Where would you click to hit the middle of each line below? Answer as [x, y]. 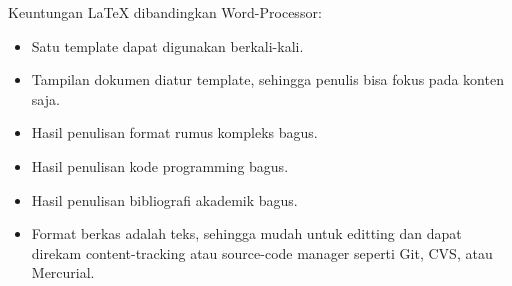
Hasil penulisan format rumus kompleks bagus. [174, 132]
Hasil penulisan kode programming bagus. [160, 165]
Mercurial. [63, 272]
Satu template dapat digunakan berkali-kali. [167, 45]
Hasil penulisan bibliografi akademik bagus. [164, 199]
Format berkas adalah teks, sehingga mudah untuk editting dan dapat [246, 233]
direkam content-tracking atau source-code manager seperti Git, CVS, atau [262, 252]
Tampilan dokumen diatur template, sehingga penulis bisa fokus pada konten [267, 79]
